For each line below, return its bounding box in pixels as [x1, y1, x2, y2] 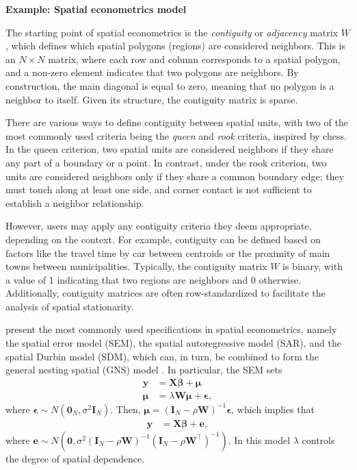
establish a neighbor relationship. [5, 195, 144, 210]
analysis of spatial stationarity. [5, 299, 134, 313]
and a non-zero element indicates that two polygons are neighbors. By [5, 65, 299, 79]
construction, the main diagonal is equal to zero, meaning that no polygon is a [5, 78, 334, 92]
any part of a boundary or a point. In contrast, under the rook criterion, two [5, 155, 327, 169]
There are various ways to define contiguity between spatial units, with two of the [5, 115, 348, 129]
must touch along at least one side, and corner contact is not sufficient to [5, 182, 312, 197]
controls [302, 432, 335, 447]
